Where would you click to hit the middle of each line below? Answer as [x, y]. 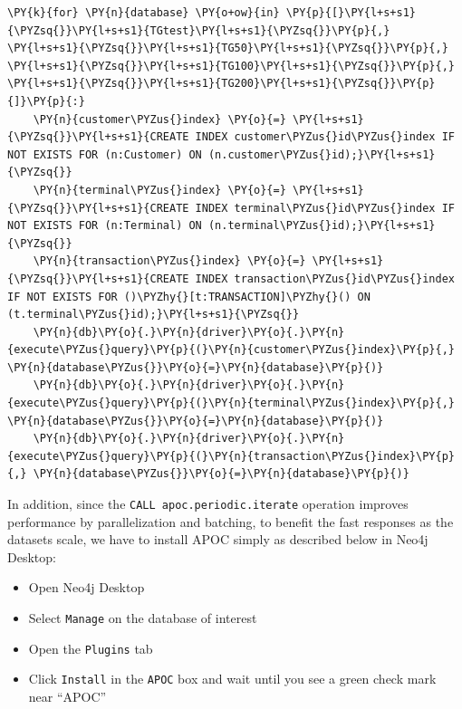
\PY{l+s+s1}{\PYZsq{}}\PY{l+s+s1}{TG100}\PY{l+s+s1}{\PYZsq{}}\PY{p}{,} [231, 66]
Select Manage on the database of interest [143, 618]
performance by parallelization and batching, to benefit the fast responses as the [231, 521]
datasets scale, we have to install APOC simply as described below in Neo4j [218, 539]
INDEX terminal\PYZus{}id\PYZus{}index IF [325, 208]
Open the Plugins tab [91, 648]
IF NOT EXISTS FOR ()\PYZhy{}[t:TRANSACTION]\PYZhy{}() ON [189, 297]
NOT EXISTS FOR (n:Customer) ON [105, 154]
